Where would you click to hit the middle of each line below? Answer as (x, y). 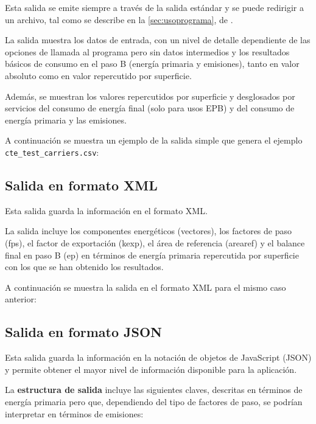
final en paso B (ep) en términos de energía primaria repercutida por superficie (152, 255)
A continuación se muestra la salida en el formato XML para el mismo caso (146, 287)
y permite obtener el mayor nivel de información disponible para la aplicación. (151, 369)
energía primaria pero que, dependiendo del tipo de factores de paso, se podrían (154, 401)
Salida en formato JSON (83, 332)
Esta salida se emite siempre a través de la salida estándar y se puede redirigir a (154, 7)
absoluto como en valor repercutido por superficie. (98, 75)
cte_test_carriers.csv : (52, 152)
